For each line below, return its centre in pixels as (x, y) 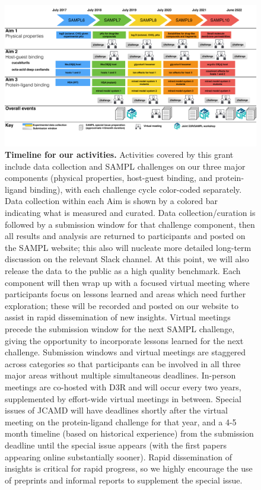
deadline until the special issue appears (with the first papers (116, 445)
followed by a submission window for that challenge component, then (130, 224)
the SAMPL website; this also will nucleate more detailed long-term (128, 247)
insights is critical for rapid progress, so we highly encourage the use (129, 468)
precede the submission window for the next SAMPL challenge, (120, 329)
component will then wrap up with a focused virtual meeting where (127, 282)
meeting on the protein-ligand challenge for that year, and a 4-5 (121, 421)
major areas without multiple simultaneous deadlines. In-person (120, 375)
